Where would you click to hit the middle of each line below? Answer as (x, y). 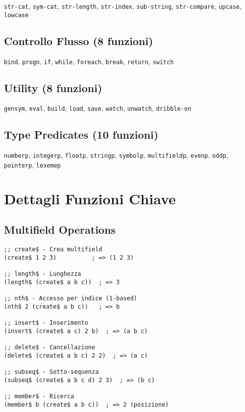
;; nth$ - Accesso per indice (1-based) (71, 299)
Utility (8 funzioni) (53, 87)
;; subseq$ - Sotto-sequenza (51, 372)
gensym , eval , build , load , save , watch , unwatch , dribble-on (98, 108)
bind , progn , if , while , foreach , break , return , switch (89, 61)
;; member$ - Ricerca (39, 396)
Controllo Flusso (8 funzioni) (79, 40)
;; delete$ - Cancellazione (50, 347)
